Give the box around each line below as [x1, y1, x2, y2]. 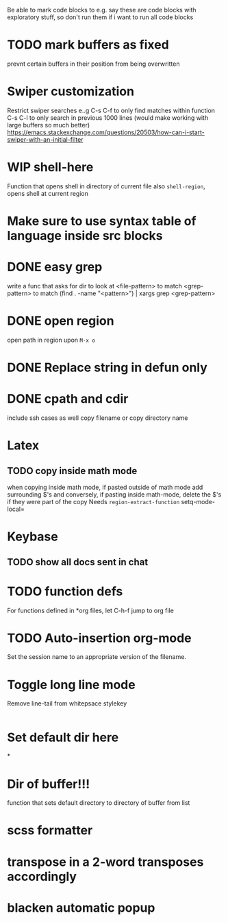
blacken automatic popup [7, 900, 155, 915]
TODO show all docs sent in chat [7, 556, 149, 568]
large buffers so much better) [7, 121, 90, 129]
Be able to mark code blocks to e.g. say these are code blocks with [7, 6, 197, 14]
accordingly [7, 869, 77, 884]
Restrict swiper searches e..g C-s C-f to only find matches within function [7, 106, 216, 114]
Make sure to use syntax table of [7, 214, 197, 229]
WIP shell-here [7, 160, 94, 175]
